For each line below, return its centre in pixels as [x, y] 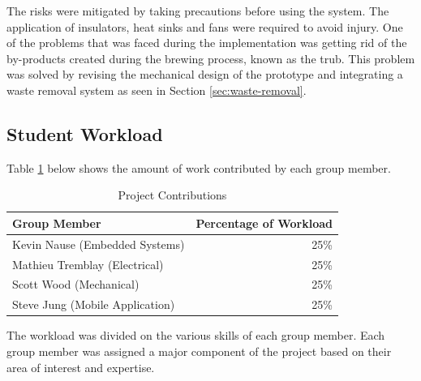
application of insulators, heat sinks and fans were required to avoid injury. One [205, 26]
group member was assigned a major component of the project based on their [199, 351]
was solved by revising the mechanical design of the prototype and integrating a [205, 74]
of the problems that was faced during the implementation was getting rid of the [207, 43]
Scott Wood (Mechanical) [76, 284]
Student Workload [85, 133]
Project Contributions [172, 195]
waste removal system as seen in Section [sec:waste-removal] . [157, 90]
